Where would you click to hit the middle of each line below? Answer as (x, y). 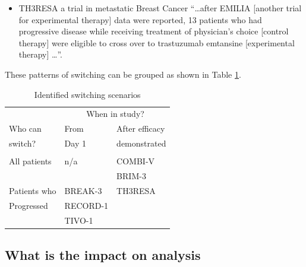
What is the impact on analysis (103, 255)
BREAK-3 (83, 190)
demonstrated (141, 143)
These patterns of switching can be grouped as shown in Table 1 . (123, 74)
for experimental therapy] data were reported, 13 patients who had (140, 19)
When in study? (115, 114)
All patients (30, 161)
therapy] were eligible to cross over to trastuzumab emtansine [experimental (157, 42)
